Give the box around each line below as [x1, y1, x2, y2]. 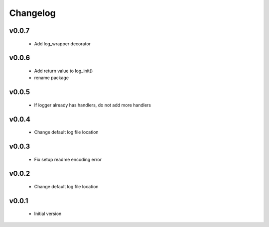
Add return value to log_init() [34, 68, 93, 74]
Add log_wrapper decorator [34, 40, 91, 47]
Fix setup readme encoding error [34, 156, 102, 162]
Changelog [9, 7, 56, 18]
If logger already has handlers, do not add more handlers [34, 102, 151, 108]
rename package [34, 75, 69, 81]
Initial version [34, 211, 62, 217]
